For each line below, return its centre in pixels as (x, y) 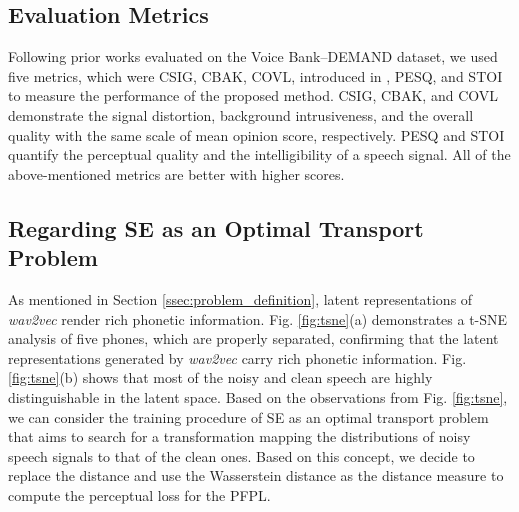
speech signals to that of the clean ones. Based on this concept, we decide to (241, 455)
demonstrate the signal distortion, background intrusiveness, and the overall (241, 114)
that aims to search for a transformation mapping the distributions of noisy (239, 436)
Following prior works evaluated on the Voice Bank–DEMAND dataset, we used (253, 56)
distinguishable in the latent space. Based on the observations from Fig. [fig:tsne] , (258, 396)
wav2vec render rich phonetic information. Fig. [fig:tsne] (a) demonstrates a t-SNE (258, 318)
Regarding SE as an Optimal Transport (216, 227)
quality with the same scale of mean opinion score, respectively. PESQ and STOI (256, 134)
